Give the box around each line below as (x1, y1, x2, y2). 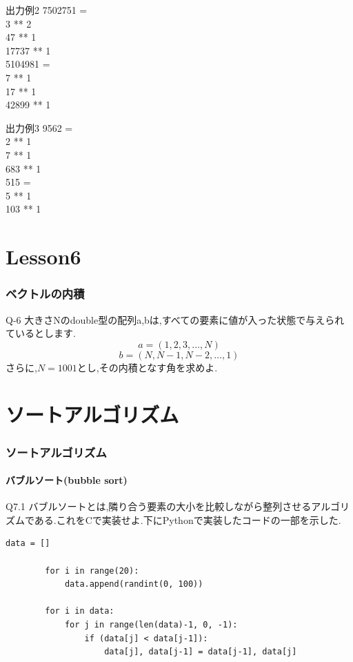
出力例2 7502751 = (6, 3, 88, 17)
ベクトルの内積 (6, 285, 85, 302)
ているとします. (6, 326, 76, 340)
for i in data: (45, 606, 114, 616)
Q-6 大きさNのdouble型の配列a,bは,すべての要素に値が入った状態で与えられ (6, 312, 345, 327)
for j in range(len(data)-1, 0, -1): (64, 620, 238, 630)
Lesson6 (6, 242, 81, 271)
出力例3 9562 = (6, 120, 73, 135)
